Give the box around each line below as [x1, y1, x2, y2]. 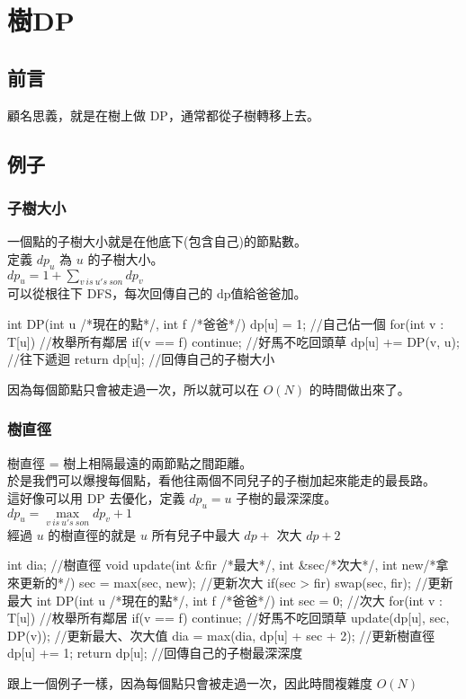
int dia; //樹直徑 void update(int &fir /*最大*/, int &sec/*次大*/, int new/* [7, 555, 436, 574]
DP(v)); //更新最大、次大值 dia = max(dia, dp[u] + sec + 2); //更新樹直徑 [7, 625, 435, 644]
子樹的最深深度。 [236, 488, 337, 507]
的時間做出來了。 [309, 379, 410, 398]
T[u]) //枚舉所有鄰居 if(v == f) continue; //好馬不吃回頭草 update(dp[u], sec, [7, 608, 450, 627]
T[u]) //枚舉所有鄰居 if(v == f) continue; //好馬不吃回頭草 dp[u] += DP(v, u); [7, 332, 460, 350]
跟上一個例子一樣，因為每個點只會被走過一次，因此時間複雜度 [7, 673, 372, 692]
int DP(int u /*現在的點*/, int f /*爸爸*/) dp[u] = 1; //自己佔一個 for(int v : [7, 314, 444, 332]
